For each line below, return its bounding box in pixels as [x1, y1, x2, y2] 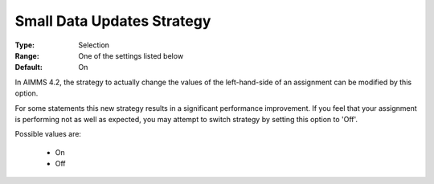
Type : [14, 40, 35, 50]
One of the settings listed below [78, 51, 184, 60]
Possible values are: [14, 129, 82, 139]
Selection [78, 40, 110, 50]
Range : [14, 51, 39, 60]
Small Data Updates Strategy [14, 12, 211, 30]
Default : [14, 63, 43, 72]
